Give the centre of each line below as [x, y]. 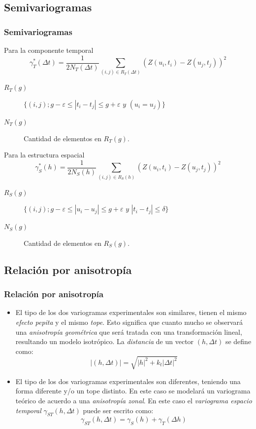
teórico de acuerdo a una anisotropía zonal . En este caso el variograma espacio [134, 401]
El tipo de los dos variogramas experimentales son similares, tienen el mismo [131, 312]
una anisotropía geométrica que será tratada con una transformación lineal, [129, 331]
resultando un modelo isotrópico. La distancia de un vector [105, 341]
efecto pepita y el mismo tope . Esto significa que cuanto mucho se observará [129, 322]
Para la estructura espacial [44, 155]
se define [238, 341]
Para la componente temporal [49, 50]
